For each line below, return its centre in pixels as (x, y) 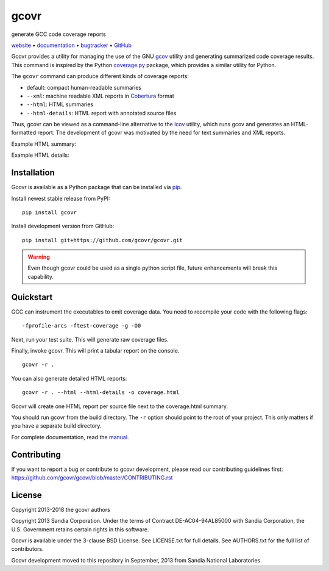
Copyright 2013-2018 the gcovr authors (61, 509)
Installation (33, 173)
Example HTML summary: (44, 144)
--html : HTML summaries (60, 104)
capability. (41, 276)
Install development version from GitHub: (63, 226)
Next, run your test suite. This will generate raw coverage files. (90, 339)
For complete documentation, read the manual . (70, 437)
